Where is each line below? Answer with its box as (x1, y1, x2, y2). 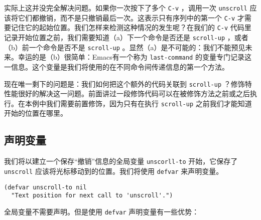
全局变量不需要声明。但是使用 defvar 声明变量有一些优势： (4, 206, 199, 216)
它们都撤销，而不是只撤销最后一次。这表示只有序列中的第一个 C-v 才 (18, 12, 244, 23)
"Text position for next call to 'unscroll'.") (11, 192, 173, 199)
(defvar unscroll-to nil (4, 183, 87, 191)
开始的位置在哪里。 (4, 108, 67, 118)
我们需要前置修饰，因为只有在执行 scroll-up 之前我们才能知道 (46, 98, 252, 108)
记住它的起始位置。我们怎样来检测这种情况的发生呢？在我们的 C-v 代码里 (11, 22, 251, 33)
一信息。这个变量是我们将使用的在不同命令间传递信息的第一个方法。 (4, 61, 229, 72)
